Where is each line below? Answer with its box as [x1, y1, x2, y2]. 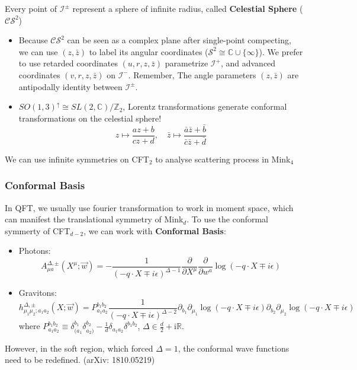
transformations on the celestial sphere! [18, 111, 162, 124]
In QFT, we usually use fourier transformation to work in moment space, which [5, 201, 294, 213]
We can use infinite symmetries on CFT [5, 152, 149, 165]
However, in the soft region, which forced [5, 342, 153, 354]
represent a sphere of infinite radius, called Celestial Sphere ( [72, 2, 303, 14]
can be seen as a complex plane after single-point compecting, [67, 34, 291, 46]
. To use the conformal [186, 213, 268, 225]
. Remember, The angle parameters [128, 68, 256, 81]
